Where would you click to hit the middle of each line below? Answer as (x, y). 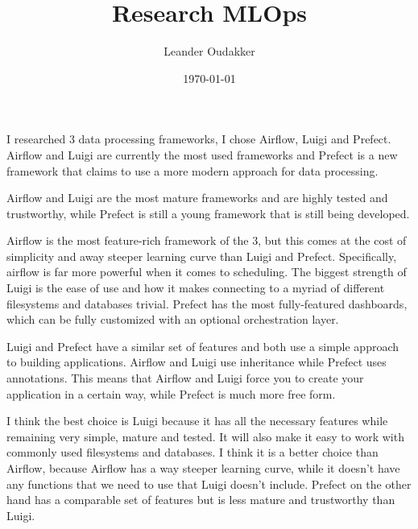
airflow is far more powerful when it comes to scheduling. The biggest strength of (207, 272)
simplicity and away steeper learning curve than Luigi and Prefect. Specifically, (202, 256)
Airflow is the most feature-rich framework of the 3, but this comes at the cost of (207, 240)
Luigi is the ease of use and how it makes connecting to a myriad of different (196, 288)
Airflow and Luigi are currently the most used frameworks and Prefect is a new (202, 154)
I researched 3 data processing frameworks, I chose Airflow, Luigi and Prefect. (199, 139)
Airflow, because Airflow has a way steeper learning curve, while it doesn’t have (203, 468)
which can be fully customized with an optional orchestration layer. (173, 319)
